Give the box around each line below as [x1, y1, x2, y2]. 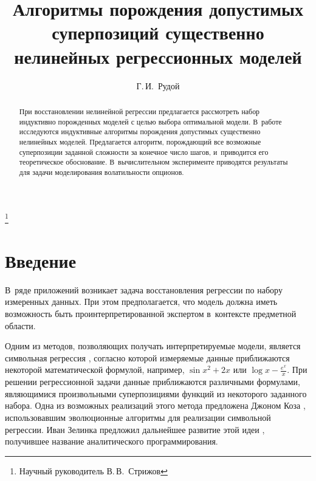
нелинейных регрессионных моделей [14, 44, 302, 69]
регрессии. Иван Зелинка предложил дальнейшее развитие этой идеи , [5, 423, 265, 435]
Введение [5, 248, 77, 273]
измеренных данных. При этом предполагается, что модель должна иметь [5, 295, 278, 308]
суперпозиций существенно [52, 20, 264, 45]
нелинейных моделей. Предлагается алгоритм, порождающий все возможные [19, 136, 261, 146]
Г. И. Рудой [136, 79, 180, 92]
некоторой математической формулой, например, [5, 363, 185, 376]
